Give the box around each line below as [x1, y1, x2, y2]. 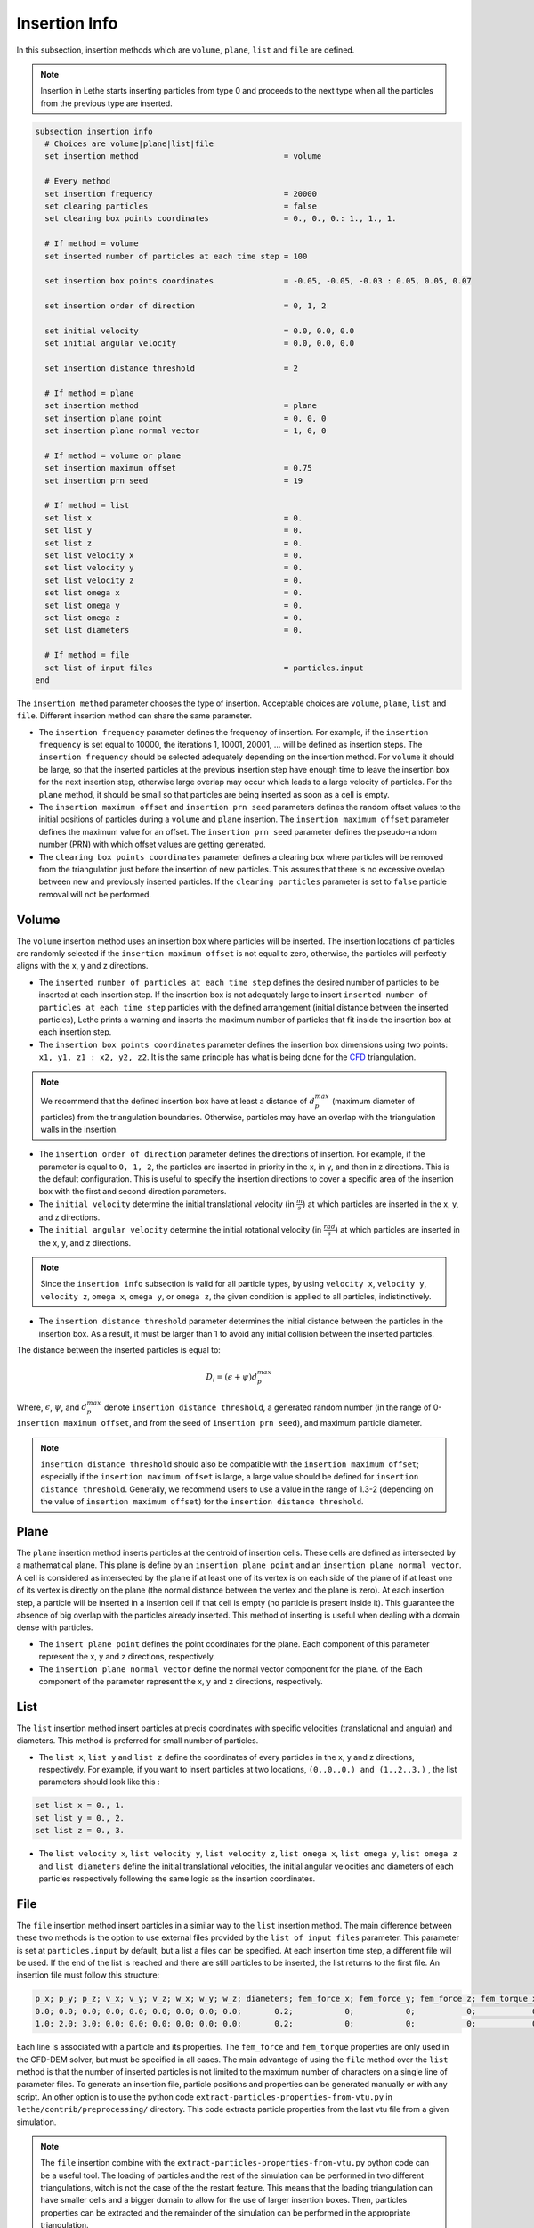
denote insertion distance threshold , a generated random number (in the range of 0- [103, 1402, 442, 1413]
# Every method [44, 176, 111, 186]
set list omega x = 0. [44, 588, 303, 598]
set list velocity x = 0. [44, 550, 303, 561]
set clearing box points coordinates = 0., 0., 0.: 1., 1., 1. [44, 214, 397, 224]
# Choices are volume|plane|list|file [44, 139, 214, 149]
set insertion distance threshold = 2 [44, 364, 298, 373]
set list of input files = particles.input [44, 662, 364, 673]
